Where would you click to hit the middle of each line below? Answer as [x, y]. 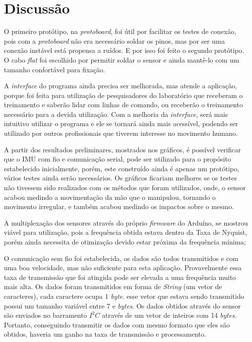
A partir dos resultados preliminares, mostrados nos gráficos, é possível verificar [122, 149]
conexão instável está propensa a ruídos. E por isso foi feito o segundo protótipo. [124, 50]
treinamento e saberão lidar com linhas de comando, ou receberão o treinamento [123, 105]
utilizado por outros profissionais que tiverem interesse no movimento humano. [121, 133]
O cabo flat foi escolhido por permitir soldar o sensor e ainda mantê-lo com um [122, 59]
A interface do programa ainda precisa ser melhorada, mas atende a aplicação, [120, 86]
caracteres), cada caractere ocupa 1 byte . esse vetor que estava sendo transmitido [124, 296]
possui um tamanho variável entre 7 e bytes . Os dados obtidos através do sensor [122, 305]
